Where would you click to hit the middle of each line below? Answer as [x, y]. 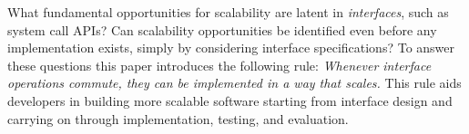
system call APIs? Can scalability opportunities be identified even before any [222, 29]
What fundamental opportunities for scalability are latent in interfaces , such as [228, 12]
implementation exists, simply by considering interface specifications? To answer [231, 48]
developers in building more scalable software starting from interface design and [230, 100]
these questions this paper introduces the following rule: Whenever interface [219, 65]
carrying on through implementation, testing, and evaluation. [178, 118]
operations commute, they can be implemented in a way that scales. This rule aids [234, 83]
